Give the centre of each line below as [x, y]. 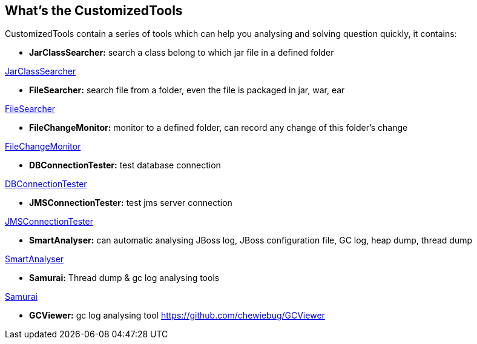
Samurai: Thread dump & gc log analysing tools [124, 278]
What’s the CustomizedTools [94, 11]
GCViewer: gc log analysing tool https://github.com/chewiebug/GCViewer [177, 316]
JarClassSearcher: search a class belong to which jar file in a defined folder [182, 53]
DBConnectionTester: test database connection [125, 165]
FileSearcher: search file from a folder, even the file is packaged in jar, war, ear [187, 90]
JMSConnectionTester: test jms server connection [131, 203]
